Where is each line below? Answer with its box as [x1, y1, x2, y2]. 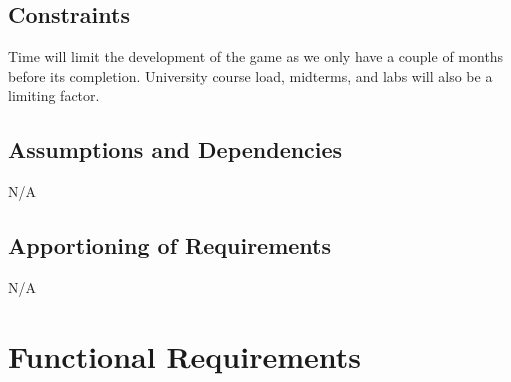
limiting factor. [8, 85, 100, 106]
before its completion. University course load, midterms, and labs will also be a [8, 65, 493, 86]
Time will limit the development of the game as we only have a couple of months [8, 46, 504, 67]
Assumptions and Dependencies [8, 134, 343, 165]
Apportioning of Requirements [8, 230, 332, 261]
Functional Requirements [8, 335, 361, 376]
